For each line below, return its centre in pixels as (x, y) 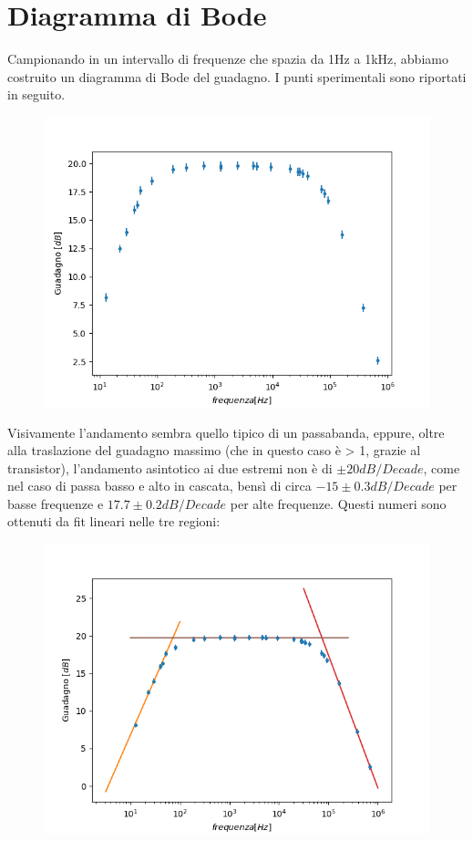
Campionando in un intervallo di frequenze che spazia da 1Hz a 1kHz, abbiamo (228, 59)
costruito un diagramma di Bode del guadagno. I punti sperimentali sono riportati (237, 76)
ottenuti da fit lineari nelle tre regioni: (114, 521)
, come (442, 467)
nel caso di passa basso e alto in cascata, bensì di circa (159, 486)
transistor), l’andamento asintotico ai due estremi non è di (170, 467)
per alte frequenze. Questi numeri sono (338, 503)
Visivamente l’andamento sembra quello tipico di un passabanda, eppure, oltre (226, 432)
